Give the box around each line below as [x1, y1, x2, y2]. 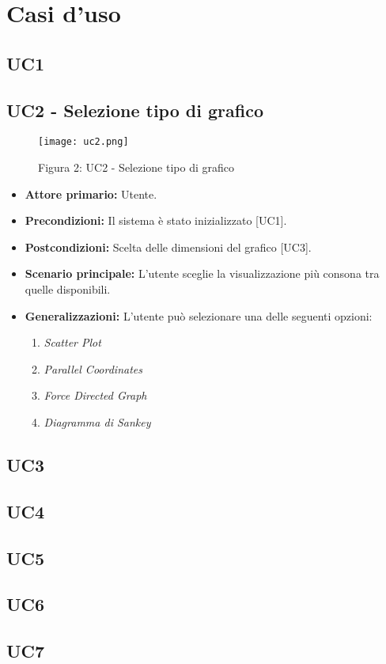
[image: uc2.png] [38, 136, 129, 148]
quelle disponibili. [25, 280, 111, 297]
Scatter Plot [44, 334, 101, 351]
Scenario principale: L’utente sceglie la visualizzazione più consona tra [25, 265, 380, 282]
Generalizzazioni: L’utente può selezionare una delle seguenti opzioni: [25, 307, 373, 324]
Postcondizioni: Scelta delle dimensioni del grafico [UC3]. [25, 238, 312, 255]
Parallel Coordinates [44, 360, 142, 377]
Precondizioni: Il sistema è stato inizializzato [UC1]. [25, 212, 287, 229]
